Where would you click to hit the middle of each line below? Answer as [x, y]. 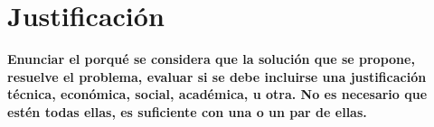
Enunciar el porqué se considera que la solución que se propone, [211, 59]
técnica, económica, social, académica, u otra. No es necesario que [217, 94]
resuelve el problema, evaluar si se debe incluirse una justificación [217, 76]
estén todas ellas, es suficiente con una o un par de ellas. [187, 111]
